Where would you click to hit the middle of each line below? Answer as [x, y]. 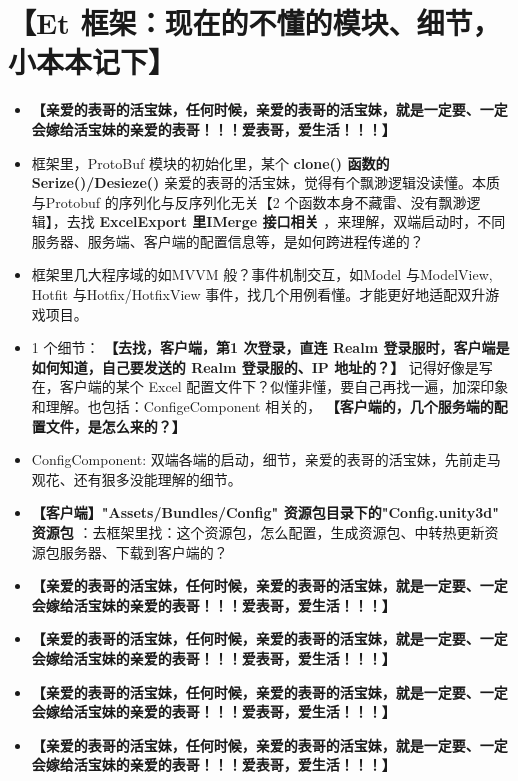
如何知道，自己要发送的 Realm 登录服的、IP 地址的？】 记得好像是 [255, 366]
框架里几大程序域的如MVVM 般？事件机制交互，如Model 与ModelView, [262, 274]
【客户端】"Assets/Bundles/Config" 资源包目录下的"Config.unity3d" [265, 512]
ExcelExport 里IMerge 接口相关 [209, 221]
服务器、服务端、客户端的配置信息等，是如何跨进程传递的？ [227, 240]
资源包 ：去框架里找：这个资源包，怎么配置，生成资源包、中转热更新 [258, 532]
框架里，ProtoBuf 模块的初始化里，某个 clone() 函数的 [210, 162]
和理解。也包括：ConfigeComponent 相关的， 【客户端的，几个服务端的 [262, 406]
